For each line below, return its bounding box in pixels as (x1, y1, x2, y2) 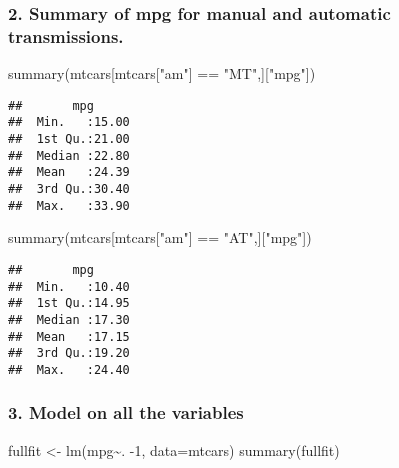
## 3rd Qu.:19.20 (8, 346, 130, 361)
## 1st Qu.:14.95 (8, 296, 130, 311)
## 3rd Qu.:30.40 (8, 182, 130, 197)
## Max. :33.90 (8, 198, 130, 213)
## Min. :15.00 (8, 115, 130, 130)
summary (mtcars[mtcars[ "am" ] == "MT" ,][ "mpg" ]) (8, 63, 316, 84)
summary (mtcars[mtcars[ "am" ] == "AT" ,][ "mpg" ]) (8, 227, 312, 248)
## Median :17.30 (8, 312, 130, 327)
